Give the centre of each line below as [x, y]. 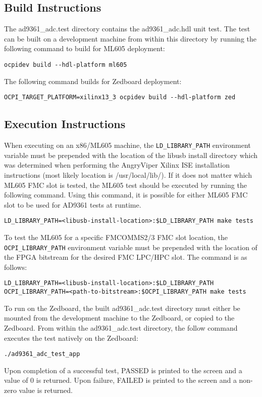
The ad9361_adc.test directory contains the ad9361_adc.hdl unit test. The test [127, 29]
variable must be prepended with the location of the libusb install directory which [131, 155]
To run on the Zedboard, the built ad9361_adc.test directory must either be [122, 308]
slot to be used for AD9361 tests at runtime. [73, 204]
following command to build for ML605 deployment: [85, 48]
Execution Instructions [65, 124]
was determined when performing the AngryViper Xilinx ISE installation [117, 165]
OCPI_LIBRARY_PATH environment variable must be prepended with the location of [131, 247]
